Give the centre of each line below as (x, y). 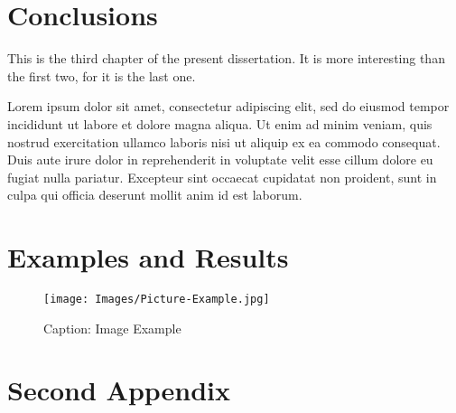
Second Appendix (119, 390)
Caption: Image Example (112, 328)
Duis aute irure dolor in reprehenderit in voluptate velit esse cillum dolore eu (220, 160)
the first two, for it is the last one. (102, 75)
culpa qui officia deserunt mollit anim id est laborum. (155, 195)
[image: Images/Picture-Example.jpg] (157, 299)
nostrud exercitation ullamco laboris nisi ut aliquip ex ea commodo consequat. (224, 141)
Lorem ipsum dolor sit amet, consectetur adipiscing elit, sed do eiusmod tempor (228, 106)
